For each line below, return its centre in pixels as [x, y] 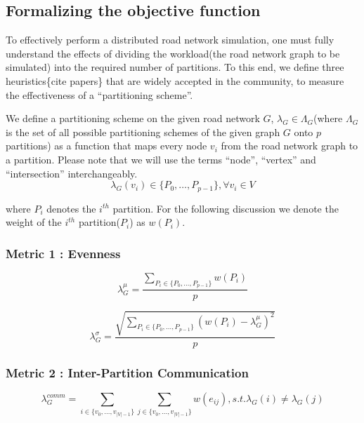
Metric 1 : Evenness [63, 253]
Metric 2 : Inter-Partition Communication [127, 372]
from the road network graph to [290, 146]
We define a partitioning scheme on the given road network [133, 118]
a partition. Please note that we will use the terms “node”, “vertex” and [161, 159]
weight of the [34, 222]
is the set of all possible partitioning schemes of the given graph [143, 132]
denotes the [71, 208]
